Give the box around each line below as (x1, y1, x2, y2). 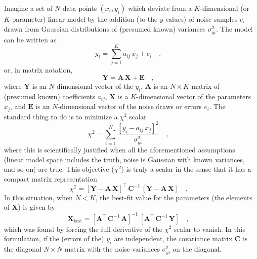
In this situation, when (4, 192, 73, 202)
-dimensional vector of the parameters (136, 91, 251, 101)
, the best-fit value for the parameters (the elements (95, 192, 253, 202)
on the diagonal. (172, 243, 222, 254)
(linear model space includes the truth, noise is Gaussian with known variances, (4, 154, 245, 164)
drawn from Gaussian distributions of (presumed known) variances (4, 23, 206, 34)
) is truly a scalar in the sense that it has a (121, 164, 252, 174)
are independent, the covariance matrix (114, 233, 233, 244)
